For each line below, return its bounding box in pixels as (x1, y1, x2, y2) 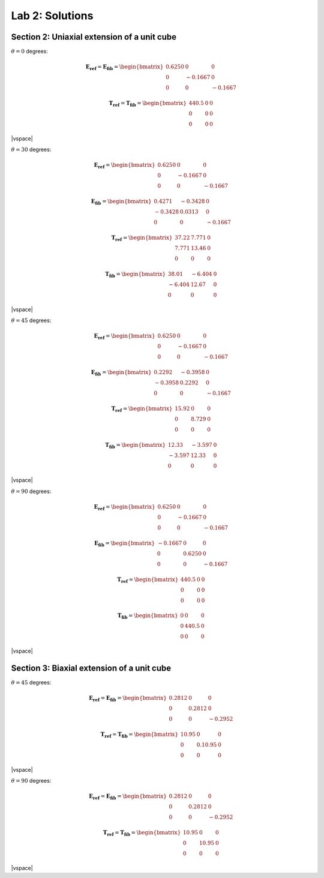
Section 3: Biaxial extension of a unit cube (11, 663, 172, 673)
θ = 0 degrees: (11, 48, 48, 55)
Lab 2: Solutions (11, 9, 94, 22)
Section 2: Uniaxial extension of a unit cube (11, 32, 177, 42)
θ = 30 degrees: (11, 146, 52, 153)
